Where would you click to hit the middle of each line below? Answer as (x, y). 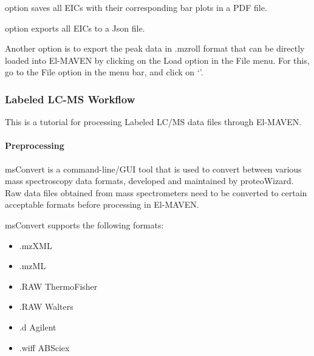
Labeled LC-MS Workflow (70, 99)
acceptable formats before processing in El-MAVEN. (102, 204)
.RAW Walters (46, 306)
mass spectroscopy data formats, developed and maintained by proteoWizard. (149, 181)
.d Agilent (38, 327)
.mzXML (36, 245)
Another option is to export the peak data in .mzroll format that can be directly (155, 48)
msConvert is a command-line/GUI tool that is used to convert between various (153, 169)
